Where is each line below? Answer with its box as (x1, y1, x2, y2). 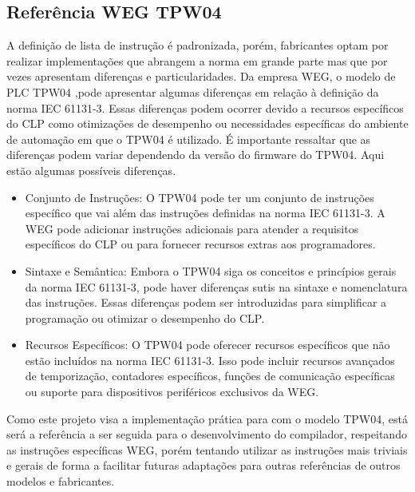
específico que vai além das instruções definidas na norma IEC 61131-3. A (25, 204, 385, 221)
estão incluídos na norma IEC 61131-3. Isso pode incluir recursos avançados (25, 351, 395, 368)
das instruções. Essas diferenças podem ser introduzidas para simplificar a (25, 294, 387, 311)
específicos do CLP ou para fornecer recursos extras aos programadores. (25, 236, 376, 252)
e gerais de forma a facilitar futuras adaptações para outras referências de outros (6, 457, 401, 474)
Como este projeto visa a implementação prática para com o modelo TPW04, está (6, 410, 408, 427)
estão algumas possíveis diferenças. (6, 161, 176, 178)
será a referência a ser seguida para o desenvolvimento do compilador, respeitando (6, 426, 407, 442)
